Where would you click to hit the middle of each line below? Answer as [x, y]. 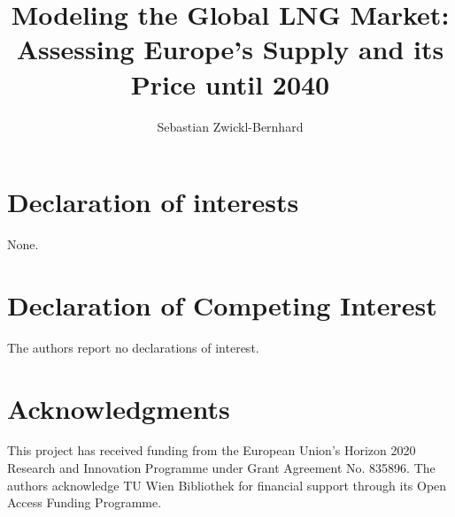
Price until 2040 [230, 84]
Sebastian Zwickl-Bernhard [230, 126]
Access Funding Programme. [85, 502]
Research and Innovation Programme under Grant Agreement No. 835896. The [221, 468]
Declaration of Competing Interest [222, 304]
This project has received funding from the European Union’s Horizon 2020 [212, 450]
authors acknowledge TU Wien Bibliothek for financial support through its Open [227, 485]
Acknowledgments [119, 408]
